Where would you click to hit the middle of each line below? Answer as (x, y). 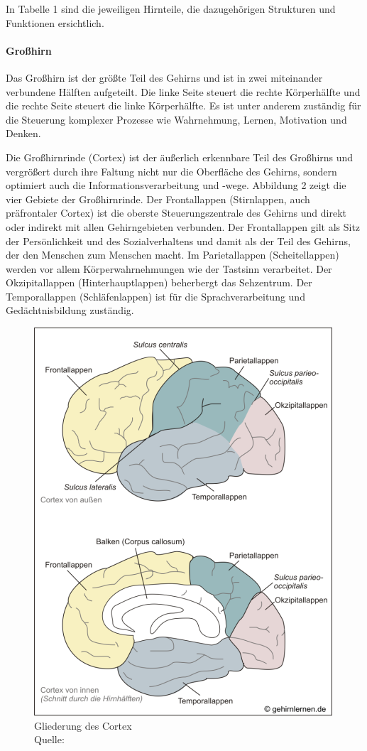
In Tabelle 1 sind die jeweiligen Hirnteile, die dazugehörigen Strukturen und (171, 9)
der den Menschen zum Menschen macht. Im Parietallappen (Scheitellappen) (172, 255)
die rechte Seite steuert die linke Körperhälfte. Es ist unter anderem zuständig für (183, 106)
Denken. (23, 133)
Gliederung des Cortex (83, 725)
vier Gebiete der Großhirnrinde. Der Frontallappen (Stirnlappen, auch (158, 199)
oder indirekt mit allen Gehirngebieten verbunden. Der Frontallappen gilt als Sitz (183, 226)
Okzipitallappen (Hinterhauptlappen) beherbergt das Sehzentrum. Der (159, 282)
